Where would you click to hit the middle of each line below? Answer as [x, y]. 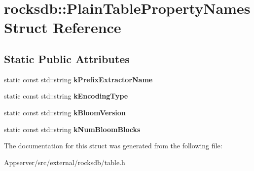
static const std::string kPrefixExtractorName [78, 79]
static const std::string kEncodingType [66, 96]
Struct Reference [63, 27]
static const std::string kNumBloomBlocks [72, 129]
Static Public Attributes [67, 58]
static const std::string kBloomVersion [65, 112]
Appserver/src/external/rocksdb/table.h [65, 162]
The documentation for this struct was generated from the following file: [113, 146]
